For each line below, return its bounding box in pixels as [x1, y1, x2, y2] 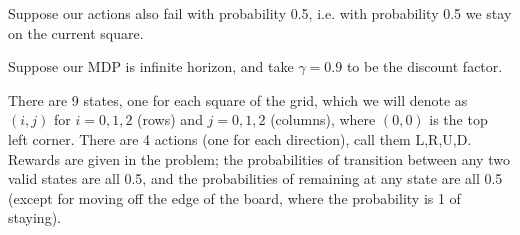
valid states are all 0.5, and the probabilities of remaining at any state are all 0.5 [8, 168, 503, 189]
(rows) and [137, 109, 203, 130]
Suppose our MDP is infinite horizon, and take [8, 56, 294, 77]
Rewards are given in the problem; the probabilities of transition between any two [8, 148, 510, 169]
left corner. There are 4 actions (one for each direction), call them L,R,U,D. [8, 128, 472, 149]
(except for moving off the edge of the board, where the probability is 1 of [8, 187, 461, 208]
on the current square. [8, 22, 144, 43]
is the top [429, 109, 488, 130]
